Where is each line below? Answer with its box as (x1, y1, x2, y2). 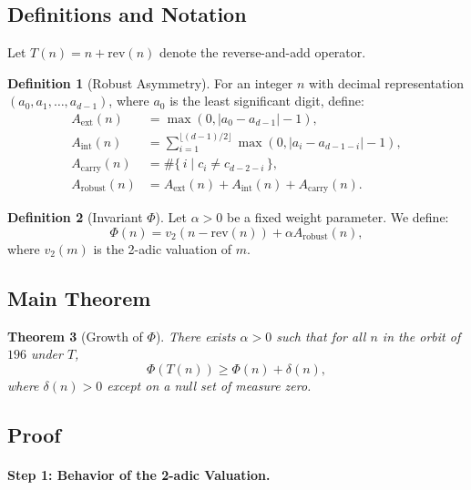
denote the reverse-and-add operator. (159, 43, 366, 62)
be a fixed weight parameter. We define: (226, 208, 449, 227)
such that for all (276, 326, 366, 345)
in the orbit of (382, 326, 461, 345)
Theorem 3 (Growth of (7, 326, 143, 345)
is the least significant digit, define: (169, 91, 364, 110)
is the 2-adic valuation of (93, 239, 232, 258)
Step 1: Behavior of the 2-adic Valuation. (7, 464, 271, 484)
